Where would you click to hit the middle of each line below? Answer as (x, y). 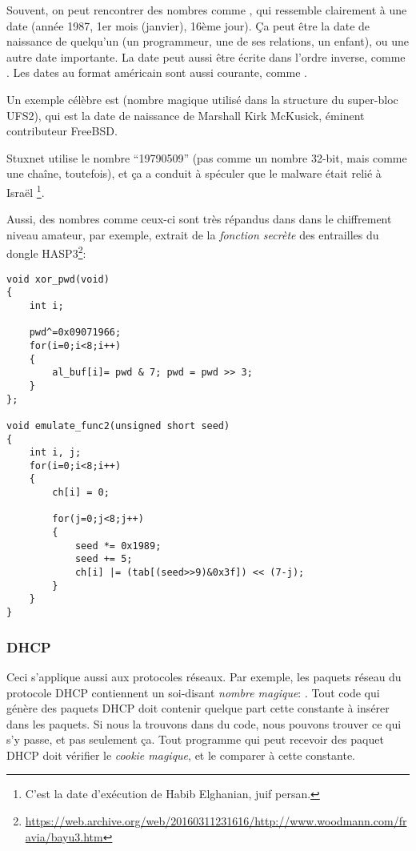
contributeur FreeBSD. (62, 131)
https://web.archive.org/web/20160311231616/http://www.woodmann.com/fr (216, 821)
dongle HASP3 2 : (46, 252)
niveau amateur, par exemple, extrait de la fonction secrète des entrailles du (193, 234)
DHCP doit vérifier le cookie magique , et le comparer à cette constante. (181, 755)
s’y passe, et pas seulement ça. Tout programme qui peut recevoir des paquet (195, 739)
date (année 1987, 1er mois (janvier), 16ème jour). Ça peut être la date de (188, 25)
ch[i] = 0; (81, 493)
